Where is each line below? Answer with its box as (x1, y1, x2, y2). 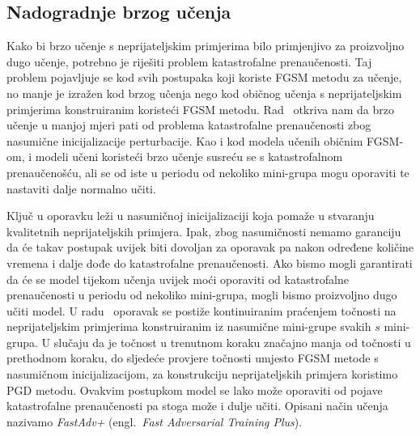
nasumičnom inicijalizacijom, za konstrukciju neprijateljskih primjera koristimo (6, 366, 398, 383)
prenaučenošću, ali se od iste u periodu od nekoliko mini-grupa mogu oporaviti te (6, 163, 409, 180)
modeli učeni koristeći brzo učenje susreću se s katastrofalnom (35, 148, 343, 165)
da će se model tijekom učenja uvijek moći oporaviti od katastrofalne (6, 270, 349, 287)
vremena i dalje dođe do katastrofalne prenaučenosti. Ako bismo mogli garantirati (6, 254, 413, 271)
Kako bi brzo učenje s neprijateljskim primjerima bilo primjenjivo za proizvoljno (6, 37, 405, 54)
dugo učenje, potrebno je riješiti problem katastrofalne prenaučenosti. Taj (6, 53, 372, 70)
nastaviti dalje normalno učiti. (6, 180, 156, 197)
